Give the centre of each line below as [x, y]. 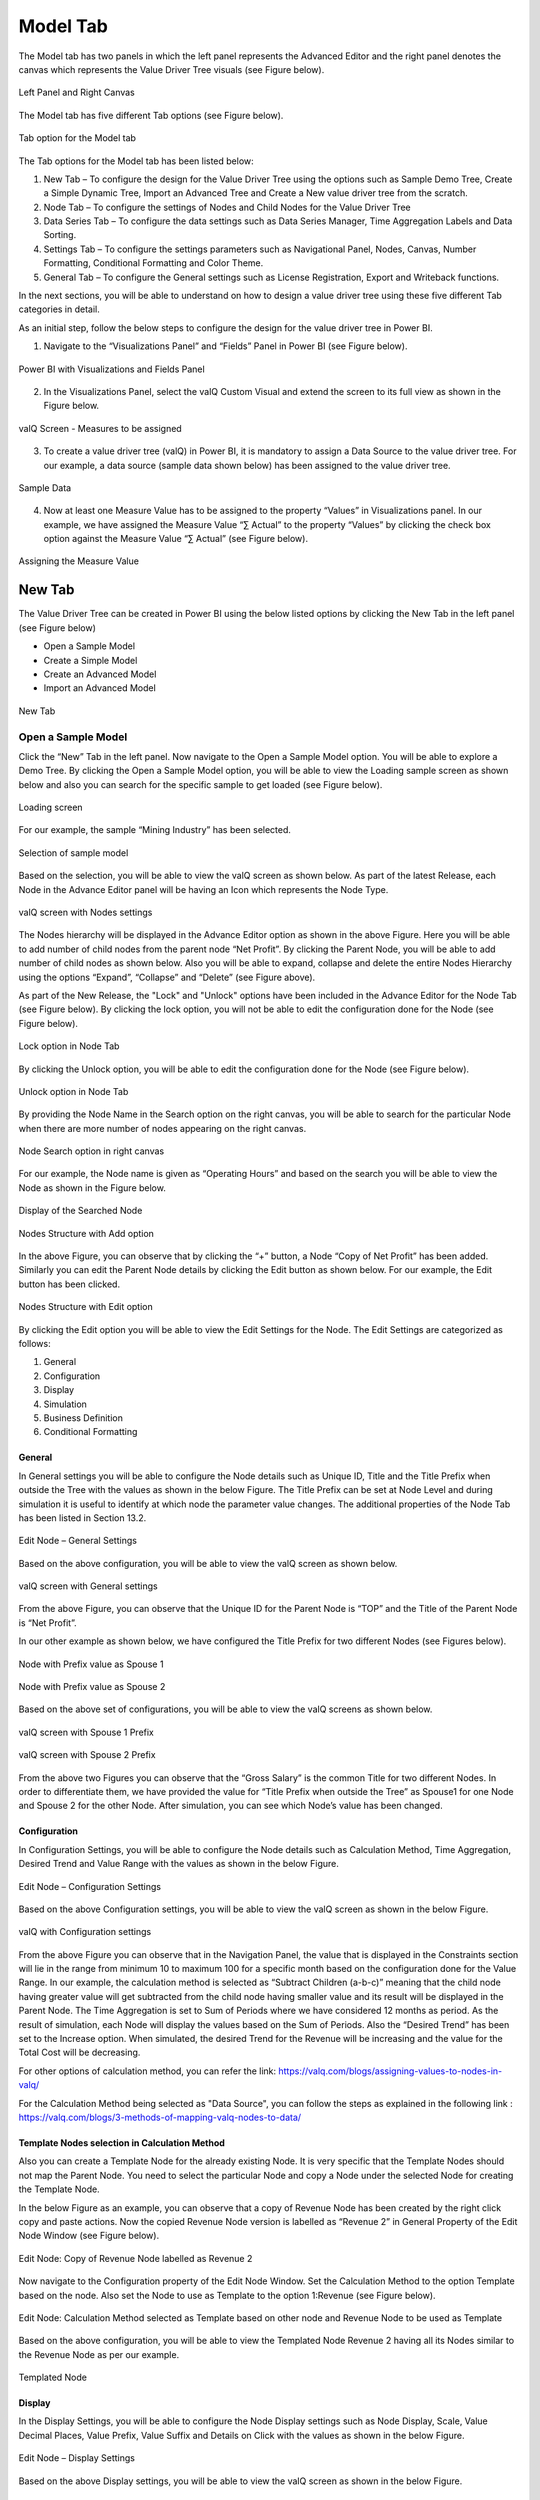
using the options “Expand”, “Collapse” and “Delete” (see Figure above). [167, 977]
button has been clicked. [69, 1284]
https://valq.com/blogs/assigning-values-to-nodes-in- [390, 2071]
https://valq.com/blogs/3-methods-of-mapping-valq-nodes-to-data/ [160, 2117]
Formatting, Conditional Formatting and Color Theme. [153, 263]
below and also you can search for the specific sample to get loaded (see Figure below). [200, 784]
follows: [34, 1343]
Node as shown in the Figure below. [92, 1187]
